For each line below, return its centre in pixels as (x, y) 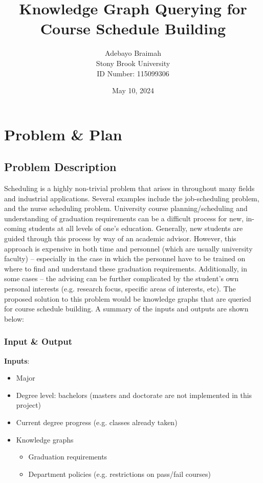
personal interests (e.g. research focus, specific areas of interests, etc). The (120, 289)
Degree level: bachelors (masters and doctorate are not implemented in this (134, 395)
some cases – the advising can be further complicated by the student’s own (122, 278)
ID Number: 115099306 (133, 73)
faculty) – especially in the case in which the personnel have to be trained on (125, 258)
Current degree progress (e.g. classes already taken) (97, 422)
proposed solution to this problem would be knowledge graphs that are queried (128, 298)
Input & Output (38, 341)
